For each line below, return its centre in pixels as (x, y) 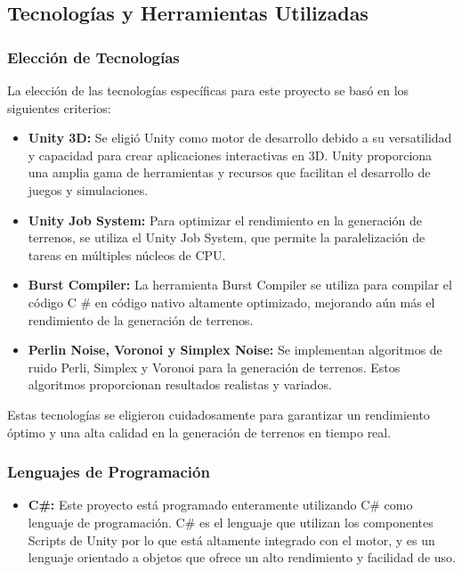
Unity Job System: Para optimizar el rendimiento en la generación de (225, 220)
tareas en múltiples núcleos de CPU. (127, 254)
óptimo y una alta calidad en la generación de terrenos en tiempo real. (199, 432)
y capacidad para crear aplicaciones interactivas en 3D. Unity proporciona (230, 155)
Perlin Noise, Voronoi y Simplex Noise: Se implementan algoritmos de (235, 350)
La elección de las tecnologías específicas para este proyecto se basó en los (208, 90)
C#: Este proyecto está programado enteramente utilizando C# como (220, 505)
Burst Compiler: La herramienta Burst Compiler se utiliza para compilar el (240, 285)
